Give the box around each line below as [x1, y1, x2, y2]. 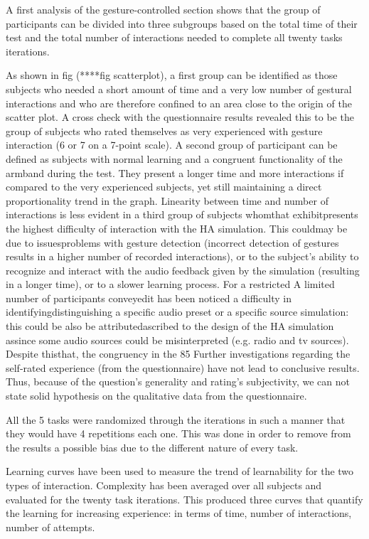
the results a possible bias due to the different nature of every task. [6, 439, 299, 454]
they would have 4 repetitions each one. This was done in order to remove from [6, 426, 351, 441]
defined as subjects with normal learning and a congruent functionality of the [6, 151, 343, 166]
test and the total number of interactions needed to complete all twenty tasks [6, 30, 343, 45]
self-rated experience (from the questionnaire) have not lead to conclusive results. [6, 360, 360, 375]
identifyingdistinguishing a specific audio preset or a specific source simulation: [6, 304, 349, 319]
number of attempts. [6, 519, 95, 534]
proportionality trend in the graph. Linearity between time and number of [6, 193, 328, 208]
